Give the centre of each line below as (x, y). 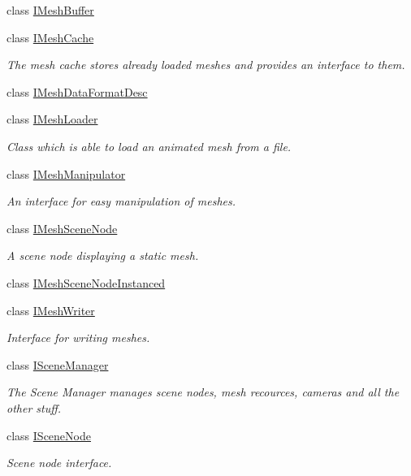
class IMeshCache (50, 37)
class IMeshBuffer (50, 10)
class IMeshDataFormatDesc (77, 91)
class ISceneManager (58, 364)
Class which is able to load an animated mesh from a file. (149, 146)
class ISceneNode (49, 435)
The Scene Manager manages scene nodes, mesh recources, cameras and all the (203, 392)
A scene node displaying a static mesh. (103, 255)
